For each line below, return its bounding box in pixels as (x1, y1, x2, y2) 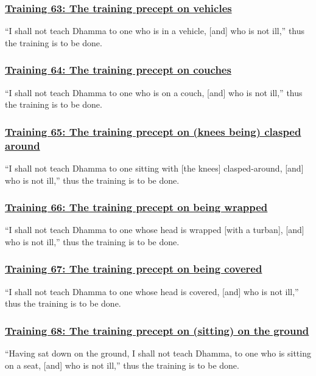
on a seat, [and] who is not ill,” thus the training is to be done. (5, 358, 239, 371)
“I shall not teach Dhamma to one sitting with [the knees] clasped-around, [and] (5, 161, 304, 174)
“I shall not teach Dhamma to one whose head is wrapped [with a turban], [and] (5, 223, 304, 236)
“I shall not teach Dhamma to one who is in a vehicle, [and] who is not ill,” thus (5, 24, 305, 37)
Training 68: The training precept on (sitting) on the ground (5, 322, 309, 338)
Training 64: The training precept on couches (5, 62, 231, 77)
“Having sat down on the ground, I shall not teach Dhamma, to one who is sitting (5, 347, 311, 360)
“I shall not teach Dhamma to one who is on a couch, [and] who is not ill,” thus (5, 86, 303, 99)
